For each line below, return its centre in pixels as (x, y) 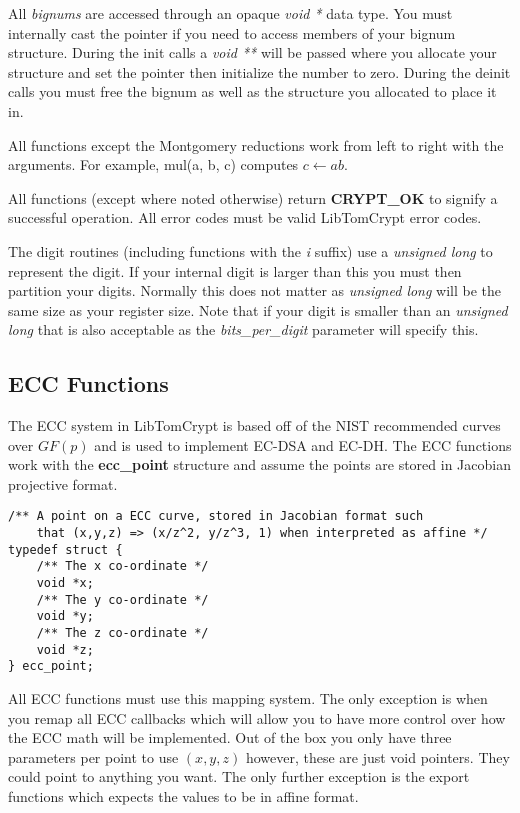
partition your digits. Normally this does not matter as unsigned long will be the (255, 290)
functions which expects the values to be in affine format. (183, 796)
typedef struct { (65, 549)
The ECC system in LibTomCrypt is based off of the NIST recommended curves (254, 425)
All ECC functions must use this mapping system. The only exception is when (248, 698)
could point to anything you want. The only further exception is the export (239, 776)
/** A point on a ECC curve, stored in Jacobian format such (216, 516)
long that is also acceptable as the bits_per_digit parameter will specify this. (243, 329)
